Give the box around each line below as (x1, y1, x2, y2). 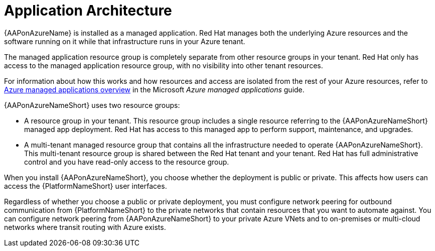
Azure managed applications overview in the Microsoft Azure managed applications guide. (4, 85, 305, 94)
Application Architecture (4, 2, 172, 19)
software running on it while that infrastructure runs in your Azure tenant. (4, 37, 245, 46)
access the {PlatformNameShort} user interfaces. (4, 181, 167, 190)
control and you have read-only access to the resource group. (24, 157, 229, 166)
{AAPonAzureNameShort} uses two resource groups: (4, 100, 180, 109)
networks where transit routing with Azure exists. (4, 222, 166, 231)
